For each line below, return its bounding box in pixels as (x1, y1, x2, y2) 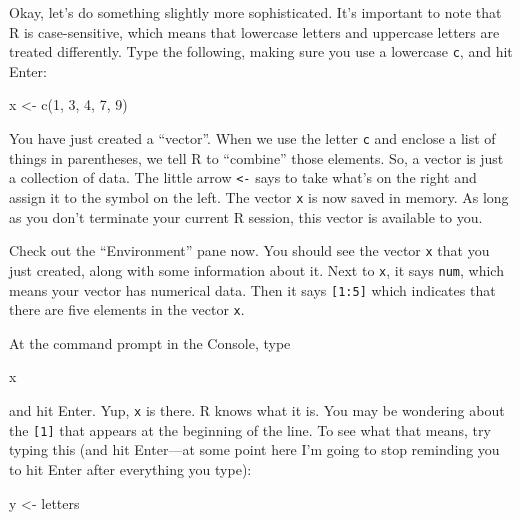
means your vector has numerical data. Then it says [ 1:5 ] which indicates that (9, 279, 496, 300)
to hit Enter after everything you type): (9, 458, 252, 479)
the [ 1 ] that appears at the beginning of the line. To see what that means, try (9, 419, 491, 440)
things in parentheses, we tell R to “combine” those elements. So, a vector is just (9, 147, 504, 168)
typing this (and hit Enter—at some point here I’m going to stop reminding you (9, 439, 500, 460)
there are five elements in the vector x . (9, 299, 245, 320)
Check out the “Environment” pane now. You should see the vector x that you (9, 240, 490, 261)
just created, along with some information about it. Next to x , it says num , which (9, 259, 504, 280)
